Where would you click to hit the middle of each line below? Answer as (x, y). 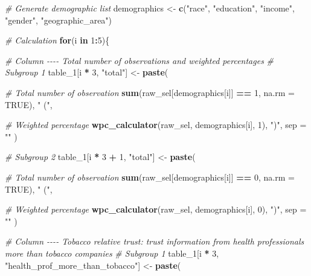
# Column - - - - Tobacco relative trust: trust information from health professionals (155, 241)
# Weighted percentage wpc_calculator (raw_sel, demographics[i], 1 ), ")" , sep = (156, 125)
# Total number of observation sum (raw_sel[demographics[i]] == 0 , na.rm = (150, 177)
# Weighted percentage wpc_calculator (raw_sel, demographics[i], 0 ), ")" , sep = (156, 209)
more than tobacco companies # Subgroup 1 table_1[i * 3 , (112, 253)
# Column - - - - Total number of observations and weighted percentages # (139, 60)
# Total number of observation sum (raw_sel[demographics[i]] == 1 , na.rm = (150, 92)
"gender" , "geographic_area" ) (59, 20)
